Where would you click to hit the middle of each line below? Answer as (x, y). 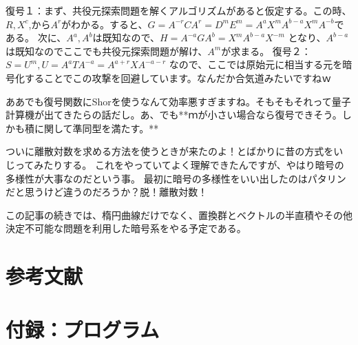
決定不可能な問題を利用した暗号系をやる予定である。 (126, 228)
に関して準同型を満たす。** (96, 128)
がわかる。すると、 (105, 24)
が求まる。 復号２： (266, 51)
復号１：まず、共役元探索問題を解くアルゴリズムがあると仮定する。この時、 (179, 10)
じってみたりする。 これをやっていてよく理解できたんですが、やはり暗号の (175, 164)
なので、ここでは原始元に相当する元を (256, 64)
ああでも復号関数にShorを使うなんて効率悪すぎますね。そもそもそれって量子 (178, 101)
